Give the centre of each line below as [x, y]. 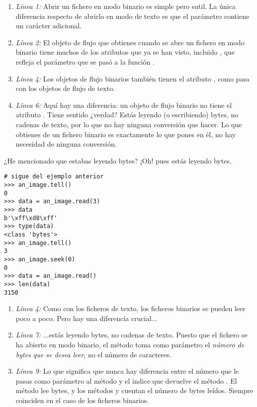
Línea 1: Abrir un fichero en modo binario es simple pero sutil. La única [126, 6]
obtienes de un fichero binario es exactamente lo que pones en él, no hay [126, 134]
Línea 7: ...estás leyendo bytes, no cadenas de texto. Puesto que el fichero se [131, 335]
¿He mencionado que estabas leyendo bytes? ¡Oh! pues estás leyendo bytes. [118, 160]
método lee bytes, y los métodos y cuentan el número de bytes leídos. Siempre [134, 390]
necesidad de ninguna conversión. [66, 144]
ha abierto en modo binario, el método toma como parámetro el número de [130, 344]
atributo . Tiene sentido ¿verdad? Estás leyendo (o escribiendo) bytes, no [127, 115]
